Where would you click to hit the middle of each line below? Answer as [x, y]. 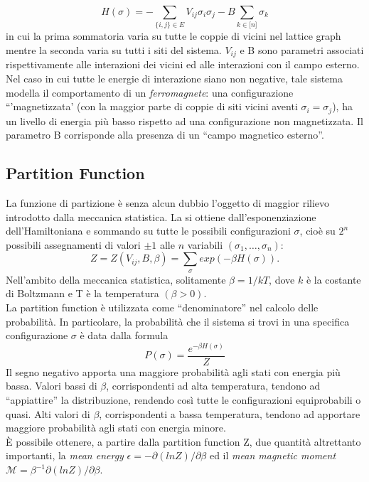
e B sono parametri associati [302, 49]
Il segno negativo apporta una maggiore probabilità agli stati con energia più [173, 371]
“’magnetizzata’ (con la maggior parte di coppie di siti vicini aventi [152, 106]
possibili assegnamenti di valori [73, 244]
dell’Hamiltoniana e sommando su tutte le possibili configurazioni [148, 231]
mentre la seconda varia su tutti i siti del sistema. [114, 49]
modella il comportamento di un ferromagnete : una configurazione [150, 92]
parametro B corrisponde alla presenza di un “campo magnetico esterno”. [165, 135]
